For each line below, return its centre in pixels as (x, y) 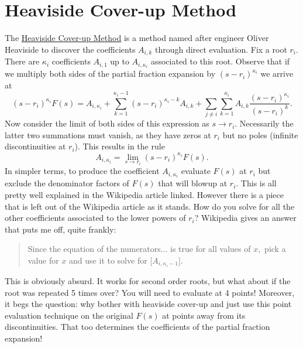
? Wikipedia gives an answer (245, 218)
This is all (259, 183)
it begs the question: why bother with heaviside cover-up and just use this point (148, 304)
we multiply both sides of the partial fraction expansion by (110, 74)
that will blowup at (193, 183)
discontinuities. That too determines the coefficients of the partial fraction (137, 327)
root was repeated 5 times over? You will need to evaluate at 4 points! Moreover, (150, 292)
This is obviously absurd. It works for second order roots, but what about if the (148, 281)
